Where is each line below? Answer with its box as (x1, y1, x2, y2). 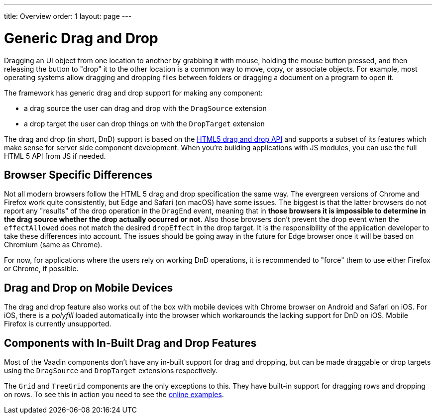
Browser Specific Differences (4, 168, 153, 181)
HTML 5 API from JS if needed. (4, 151, 106, 160)
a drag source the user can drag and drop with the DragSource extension (24, 104, 267, 112)
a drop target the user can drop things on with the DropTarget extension (24, 119, 265, 128)
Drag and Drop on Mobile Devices (4, 281, 173, 294)
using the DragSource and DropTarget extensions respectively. (4, 366, 218, 375)
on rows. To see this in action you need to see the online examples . (4, 390, 224, 399)
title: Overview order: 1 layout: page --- (4, 12, 132, 20)
